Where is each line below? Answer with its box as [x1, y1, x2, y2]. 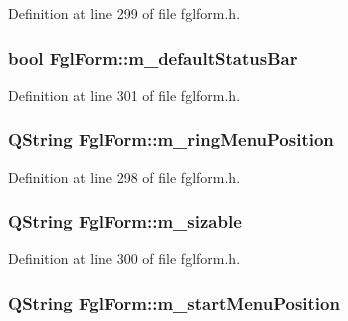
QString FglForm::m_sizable [8, 209, 242, 234]
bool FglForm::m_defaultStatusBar [8, 45, 298, 70]
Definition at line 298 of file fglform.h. [8, 166, 241, 187]
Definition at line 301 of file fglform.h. [8, 84, 241, 105]
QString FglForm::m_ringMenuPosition [8, 127, 334, 152]
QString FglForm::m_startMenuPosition [8, 290, 340, 315]
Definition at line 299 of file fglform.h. [8, 3, 241, 23]
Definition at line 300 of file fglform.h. [8, 248, 241, 269]
